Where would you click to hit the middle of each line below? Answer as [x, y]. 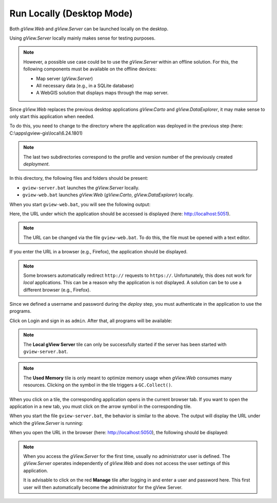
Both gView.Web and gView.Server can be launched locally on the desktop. [89, 29]
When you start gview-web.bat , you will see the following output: [80, 204]
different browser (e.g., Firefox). [57, 290]
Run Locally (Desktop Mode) [71, 13]
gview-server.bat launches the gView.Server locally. [81, 188]
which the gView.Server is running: [46, 423]
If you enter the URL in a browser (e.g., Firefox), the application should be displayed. [98, 252]
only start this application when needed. [52, 117]
